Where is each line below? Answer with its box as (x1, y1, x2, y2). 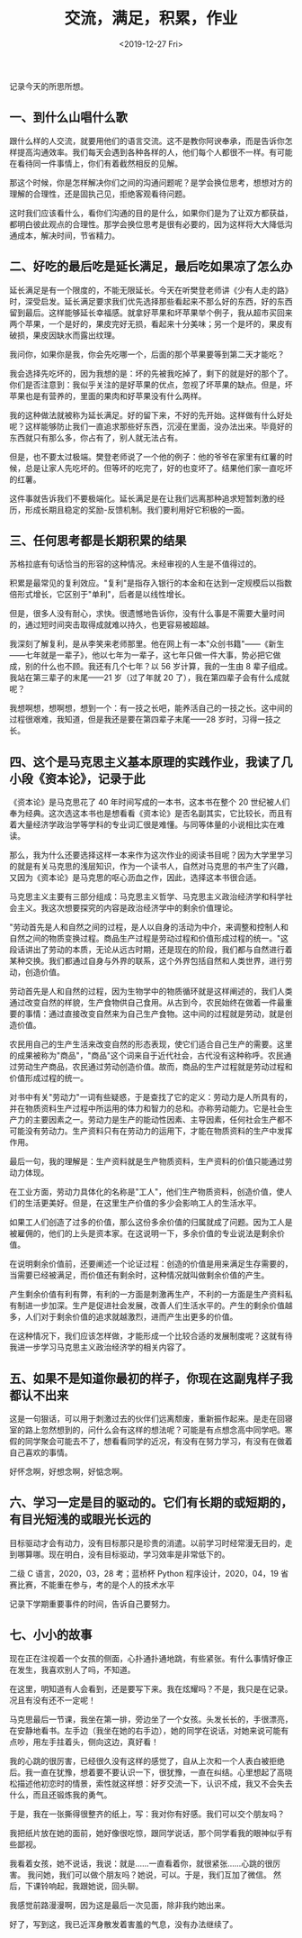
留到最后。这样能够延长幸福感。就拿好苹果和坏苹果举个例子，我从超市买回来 (9, 307, 293, 318)
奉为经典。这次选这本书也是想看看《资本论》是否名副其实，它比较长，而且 (9, 808, 285, 819)
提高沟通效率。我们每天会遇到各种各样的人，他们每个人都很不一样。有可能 (16, 146, 293, 158)
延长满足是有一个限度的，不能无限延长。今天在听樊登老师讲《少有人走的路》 (9, 285, 293, 296)
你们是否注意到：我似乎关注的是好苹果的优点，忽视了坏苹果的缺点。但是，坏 (9, 379, 293, 390)
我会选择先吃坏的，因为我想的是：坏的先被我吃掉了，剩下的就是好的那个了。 (9, 368, 293, 378)
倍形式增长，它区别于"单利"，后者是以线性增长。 (9, 589, 191, 600)
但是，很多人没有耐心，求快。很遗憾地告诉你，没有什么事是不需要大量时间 (9, 608, 285, 619)
